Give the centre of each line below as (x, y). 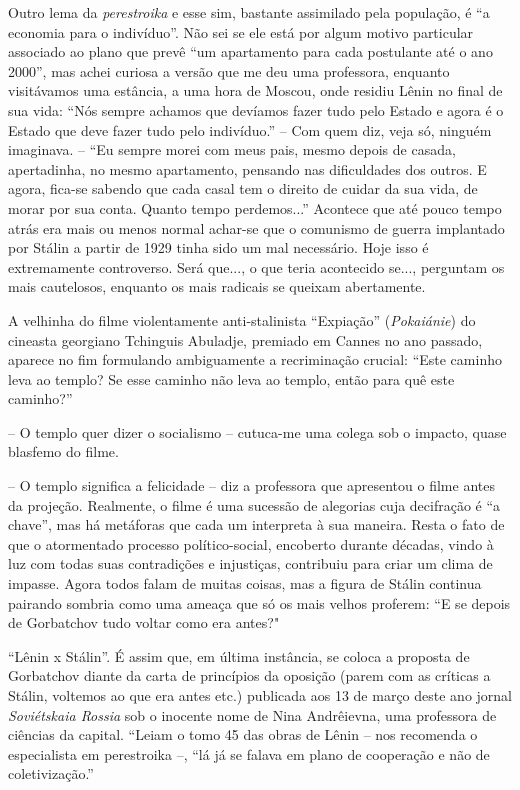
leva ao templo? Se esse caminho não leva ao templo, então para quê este (231, 378)
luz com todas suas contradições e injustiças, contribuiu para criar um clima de (250, 563)
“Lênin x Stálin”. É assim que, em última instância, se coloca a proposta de (239, 655)
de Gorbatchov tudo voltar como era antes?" (144, 622)
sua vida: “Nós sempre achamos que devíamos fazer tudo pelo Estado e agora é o (256, 109)
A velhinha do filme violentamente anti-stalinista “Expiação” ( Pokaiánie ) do (242, 319)
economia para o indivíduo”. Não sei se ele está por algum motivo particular (241, 31)
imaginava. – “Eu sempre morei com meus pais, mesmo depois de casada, (232, 149)
